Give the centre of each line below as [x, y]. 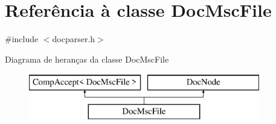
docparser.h [74, 39]
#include [22, 39]
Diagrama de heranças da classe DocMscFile [87, 59]
